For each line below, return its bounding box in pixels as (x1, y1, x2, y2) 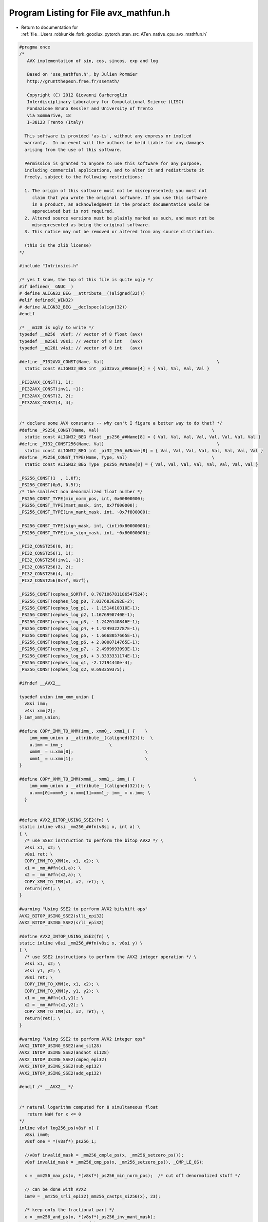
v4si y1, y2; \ (24, 968, 61, 973)
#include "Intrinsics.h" (19, 263, 79, 269)
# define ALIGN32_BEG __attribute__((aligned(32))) (19, 290, 146, 296)
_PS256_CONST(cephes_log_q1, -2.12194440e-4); (19, 660, 133, 666)
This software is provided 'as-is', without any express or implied (24, 133, 192, 139)
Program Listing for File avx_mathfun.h (9, 7, 170, 18)
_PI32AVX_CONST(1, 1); (19, 379, 74, 385)
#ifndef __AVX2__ (19, 680, 61, 686)
